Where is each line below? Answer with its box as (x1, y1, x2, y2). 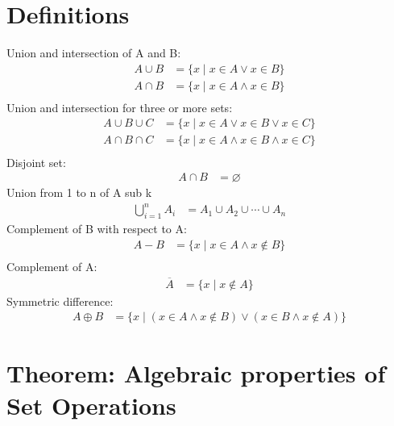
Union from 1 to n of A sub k (6, 184, 152, 201)
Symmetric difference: (6, 292, 114, 309)
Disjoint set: (6, 153, 66, 170)
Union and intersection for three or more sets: (6, 98, 233, 115)
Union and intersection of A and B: (6, 44, 181, 61)
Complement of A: (6, 257, 97, 274)
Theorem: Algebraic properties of (6, 357, 386, 390)
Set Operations (6, 388, 176, 421)
